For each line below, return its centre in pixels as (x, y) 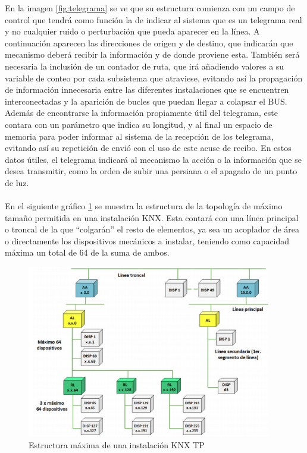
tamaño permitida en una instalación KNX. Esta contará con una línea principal (152, 217)
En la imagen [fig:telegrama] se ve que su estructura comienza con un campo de (150, 8)
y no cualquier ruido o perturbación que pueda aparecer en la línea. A (132, 31)
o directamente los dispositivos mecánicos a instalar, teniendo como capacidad (147, 240)
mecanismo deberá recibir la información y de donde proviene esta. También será (152, 54)
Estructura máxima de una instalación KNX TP (117, 445)
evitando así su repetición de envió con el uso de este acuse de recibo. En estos (148, 148)
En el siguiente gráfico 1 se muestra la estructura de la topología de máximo (144, 206)
